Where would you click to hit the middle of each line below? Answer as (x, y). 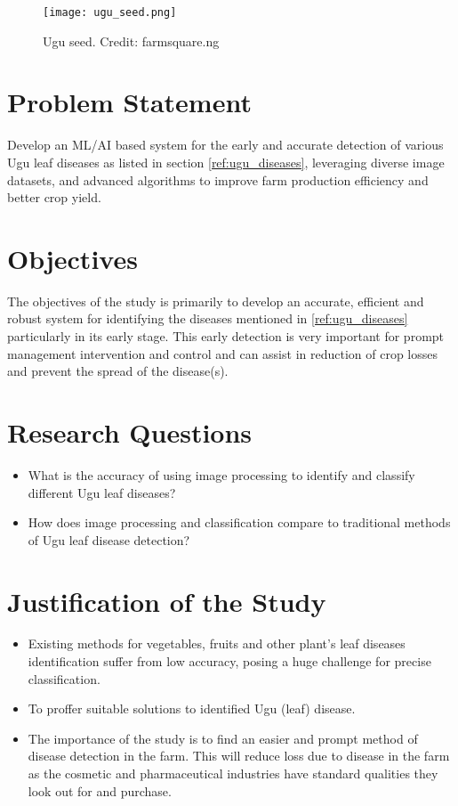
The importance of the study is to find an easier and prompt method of (223, 738)
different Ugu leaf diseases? (102, 492)
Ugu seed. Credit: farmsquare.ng (131, 41)
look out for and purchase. (100, 790)
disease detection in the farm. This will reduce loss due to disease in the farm (239, 756)
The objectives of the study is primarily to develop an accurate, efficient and (216, 301)
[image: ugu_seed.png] (110, 12)
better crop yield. (54, 197)
